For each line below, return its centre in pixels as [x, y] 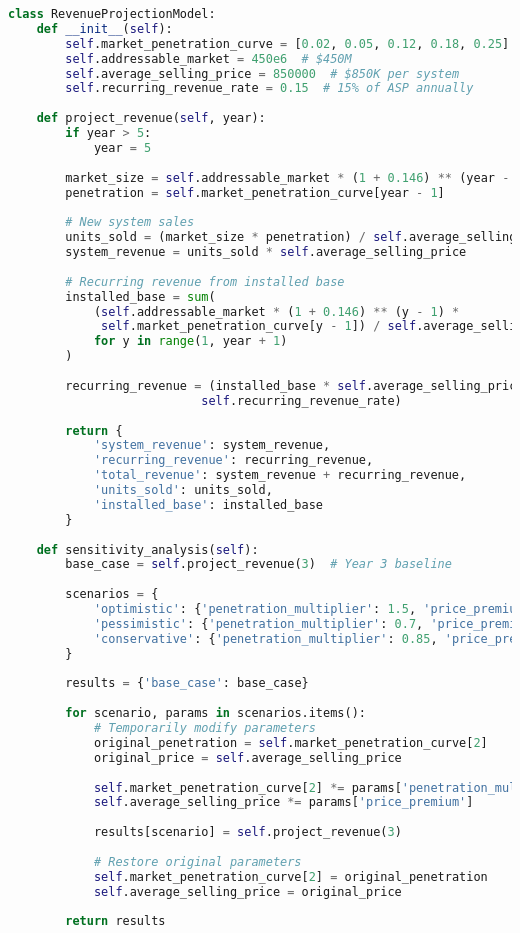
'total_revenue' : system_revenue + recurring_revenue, [280, 475]
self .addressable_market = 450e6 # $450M [208, 58]
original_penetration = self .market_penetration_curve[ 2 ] [290, 742]
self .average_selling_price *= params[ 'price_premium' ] [283, 802]
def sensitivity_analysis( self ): [147, 549]
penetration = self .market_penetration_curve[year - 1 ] [255, 192]
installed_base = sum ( [140, 296]
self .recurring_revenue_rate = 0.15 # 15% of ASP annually [269, 88]
